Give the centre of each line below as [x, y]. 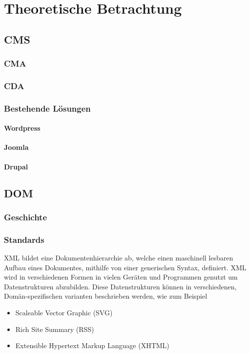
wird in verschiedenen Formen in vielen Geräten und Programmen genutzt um [121, 277]
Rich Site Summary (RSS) [55, 329]
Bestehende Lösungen [47, 108]
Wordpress [22, 128]
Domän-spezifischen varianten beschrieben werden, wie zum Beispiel [106, 296]
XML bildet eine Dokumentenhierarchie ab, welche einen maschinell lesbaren [119, 258]
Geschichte [26, 217]
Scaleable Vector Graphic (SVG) [64, 313]
